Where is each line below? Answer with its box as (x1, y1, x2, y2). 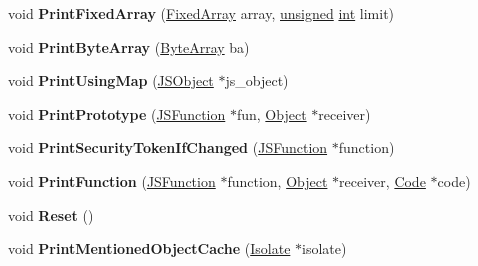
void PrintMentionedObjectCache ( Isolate (8, 238, 291, 259)
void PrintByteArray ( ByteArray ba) (8, 36, 250, 57)
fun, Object (236, 103, 307, 124)
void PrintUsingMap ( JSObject (8, 70, 214, 91)
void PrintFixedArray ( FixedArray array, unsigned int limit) (8, 3, 395, 23)
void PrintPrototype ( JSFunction (8, 103, 226, 124)
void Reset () (8, 204, 94, 225)
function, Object (227, 170, 328, 191)
